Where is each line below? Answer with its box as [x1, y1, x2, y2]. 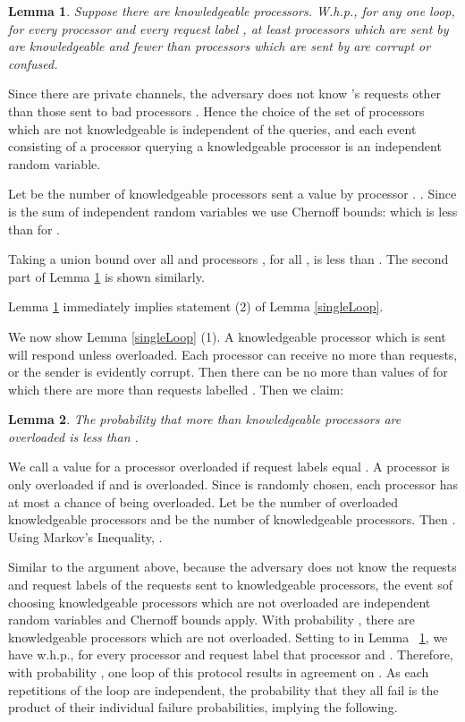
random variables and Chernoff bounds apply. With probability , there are [8, 610, 415, 629]
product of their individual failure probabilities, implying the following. [8, 698, 398, 717]
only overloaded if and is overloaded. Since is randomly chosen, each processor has [8, 475, 459, 494]
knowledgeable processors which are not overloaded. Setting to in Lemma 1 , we [8, 627, 448, 646]
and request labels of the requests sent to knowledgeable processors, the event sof [8, 575, 453, 594]
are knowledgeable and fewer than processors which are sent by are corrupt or [8, 37, 431, 55]
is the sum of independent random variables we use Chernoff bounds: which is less [8, 201, 458, 220]
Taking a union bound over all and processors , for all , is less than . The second [8, 250, 449, 268]
